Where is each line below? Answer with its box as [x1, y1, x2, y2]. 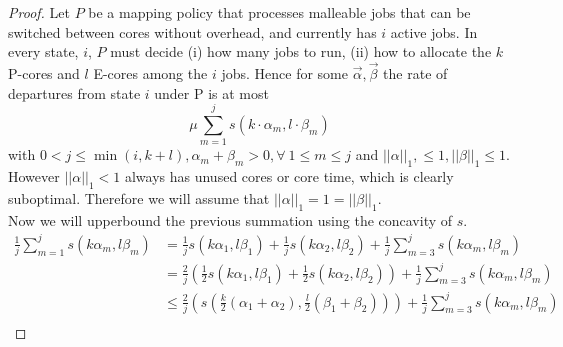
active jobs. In [390, 21, 478, 42]
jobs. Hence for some [221, 63, 348, 83]
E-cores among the [93, 63, 208, 83]
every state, [8, 41, 79, 62]
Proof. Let [8, 2, 70, 22]
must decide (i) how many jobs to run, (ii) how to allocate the [110, 41, 492, 62]
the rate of [383, 63, 448, 83]
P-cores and [8, 63, 80, 83]
